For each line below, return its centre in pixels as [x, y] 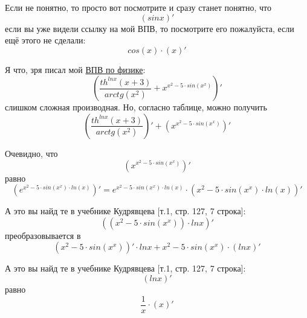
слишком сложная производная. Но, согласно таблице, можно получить [136, 107]
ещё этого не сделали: [45, 40]
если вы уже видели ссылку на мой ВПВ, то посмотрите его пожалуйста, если [150, 28]
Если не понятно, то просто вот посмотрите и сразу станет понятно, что [138, 7]
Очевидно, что [31, 153]
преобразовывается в [43, 235]
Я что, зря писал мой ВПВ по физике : [75, 69]
